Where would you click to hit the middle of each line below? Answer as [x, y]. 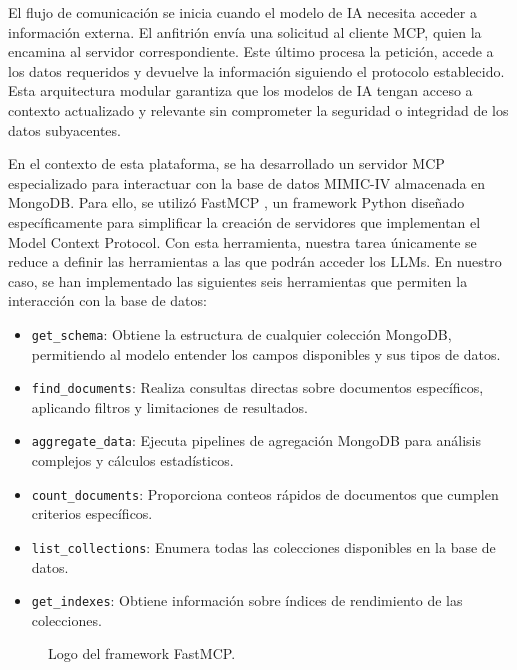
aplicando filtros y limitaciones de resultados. [169, 406]
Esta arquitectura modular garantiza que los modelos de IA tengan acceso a [240, 90]
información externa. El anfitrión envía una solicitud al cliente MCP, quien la [245, 31]
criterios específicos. [92, 513]
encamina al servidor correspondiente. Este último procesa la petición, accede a [251, 51]
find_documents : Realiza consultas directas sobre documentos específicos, [257, 387]
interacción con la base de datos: [107, 300]
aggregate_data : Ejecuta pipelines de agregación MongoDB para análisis [256, 440]
